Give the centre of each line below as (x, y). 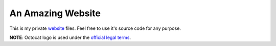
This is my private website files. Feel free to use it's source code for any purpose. (95, 28)
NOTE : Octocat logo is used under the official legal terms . (70, 37)
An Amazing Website (55, 13)
